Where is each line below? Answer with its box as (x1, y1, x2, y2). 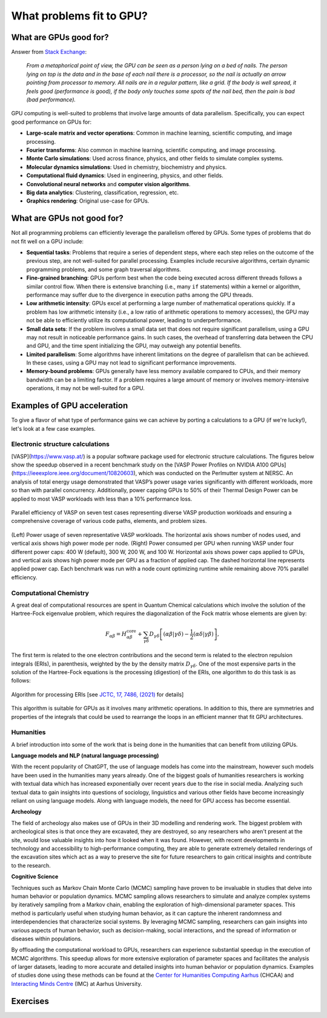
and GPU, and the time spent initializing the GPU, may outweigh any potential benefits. (26, 342, 242, 349)
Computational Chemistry (11, 588, 89, 597)
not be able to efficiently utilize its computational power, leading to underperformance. (26, 317, 242, 324)
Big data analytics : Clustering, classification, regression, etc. (26, 189, 179, 196)
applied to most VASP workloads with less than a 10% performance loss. (11, 495, 193, 502)
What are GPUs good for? (11, 32, 109, 42)
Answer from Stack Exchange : (11, 49, 87, 56)
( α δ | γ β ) (193, 631, 214, 638)
